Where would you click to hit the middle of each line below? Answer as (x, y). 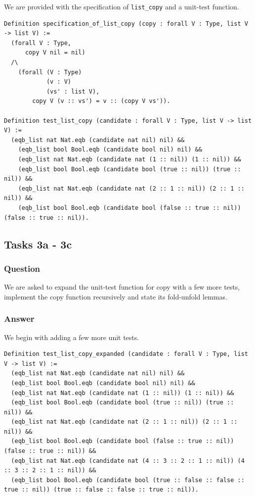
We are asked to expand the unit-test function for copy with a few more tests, (122, 287)
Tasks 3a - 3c (38, 244)
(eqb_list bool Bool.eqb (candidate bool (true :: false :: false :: (128, 480)
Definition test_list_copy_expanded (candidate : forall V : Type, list (126, 354)
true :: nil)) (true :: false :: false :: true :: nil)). (101, 490)
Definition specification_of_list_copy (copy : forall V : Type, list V (126, 24)
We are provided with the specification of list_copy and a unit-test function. (122, 6)
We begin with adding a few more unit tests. (72, 337)
